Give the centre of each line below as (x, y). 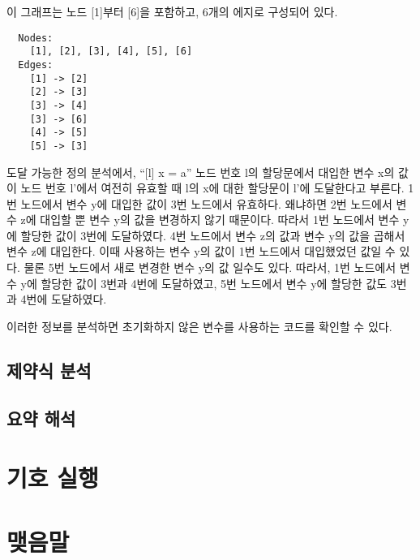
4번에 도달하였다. (64, 299)
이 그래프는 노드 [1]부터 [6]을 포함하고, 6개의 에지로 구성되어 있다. (172, 11)
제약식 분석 (49, 370)
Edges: (36, 65)
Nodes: (36, 38)
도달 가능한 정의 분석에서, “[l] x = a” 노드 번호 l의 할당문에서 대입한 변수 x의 (201, 172)
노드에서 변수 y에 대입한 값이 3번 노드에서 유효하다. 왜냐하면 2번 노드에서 (206, 203)
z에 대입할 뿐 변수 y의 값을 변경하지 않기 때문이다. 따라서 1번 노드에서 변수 (210, 220)
